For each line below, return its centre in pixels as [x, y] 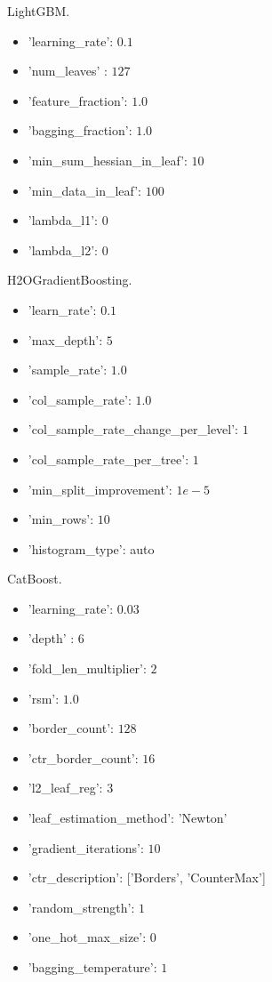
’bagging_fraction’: [80, 130]
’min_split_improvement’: [100, 489]
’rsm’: [44, 698]
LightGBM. [39, 11]
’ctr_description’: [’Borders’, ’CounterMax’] [147, 877]
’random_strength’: [81, 907]
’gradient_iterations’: [86, 847]
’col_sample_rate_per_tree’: [108, 459]
